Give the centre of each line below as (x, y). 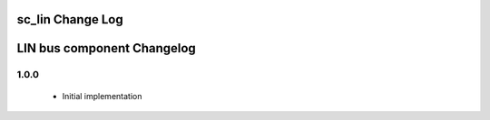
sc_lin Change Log (70, 19)
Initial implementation (102, 96)
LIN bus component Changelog (107, 48)
